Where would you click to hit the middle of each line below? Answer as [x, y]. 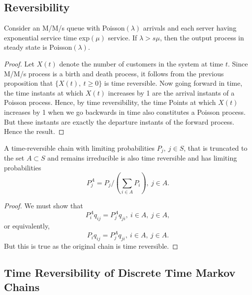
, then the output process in [202, 37]
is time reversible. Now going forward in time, [173, 83]
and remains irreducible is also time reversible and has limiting [142, 158]
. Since [238, 63]
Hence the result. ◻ [34, 131]
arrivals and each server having [190, 28]
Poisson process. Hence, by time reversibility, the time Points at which [110, 102]
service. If [123, 37]
